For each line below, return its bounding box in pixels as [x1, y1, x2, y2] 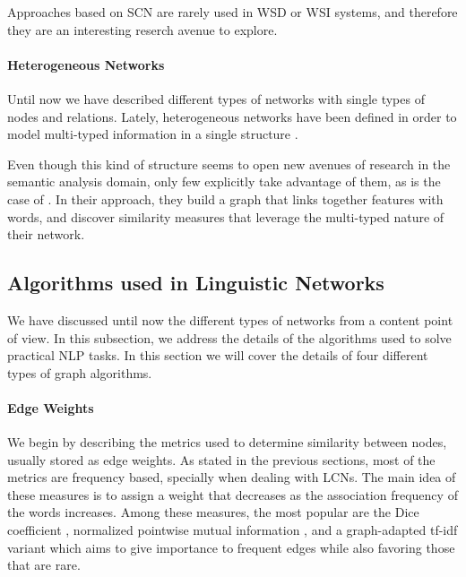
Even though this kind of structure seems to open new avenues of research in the [7, 154, 451, 173]
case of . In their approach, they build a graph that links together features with [7, 189, 444, 208]
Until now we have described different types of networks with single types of [7, 89, 425, 108]
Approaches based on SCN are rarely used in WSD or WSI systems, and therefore [7, 3, 458, 21]
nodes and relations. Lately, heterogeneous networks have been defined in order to [7, 107, 457, 125]
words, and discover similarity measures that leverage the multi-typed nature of [7, 207, 444, 226]
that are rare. [7, 555, 81, 574]
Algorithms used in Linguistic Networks [7, 269, 384, 297]
